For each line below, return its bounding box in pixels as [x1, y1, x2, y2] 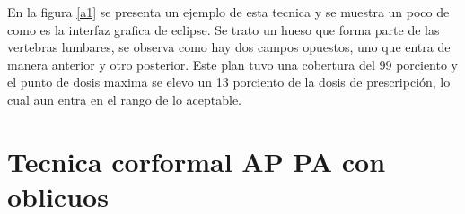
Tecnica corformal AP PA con [7, 142, 386, 179]
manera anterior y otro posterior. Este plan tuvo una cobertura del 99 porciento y [7, 55, 459, 73]
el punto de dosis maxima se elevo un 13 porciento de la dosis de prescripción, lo [7, 73, 451, 91]
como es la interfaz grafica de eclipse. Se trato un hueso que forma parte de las [7, 20, 440, 39]
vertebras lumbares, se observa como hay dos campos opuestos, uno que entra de [7, 38, 451, 56]
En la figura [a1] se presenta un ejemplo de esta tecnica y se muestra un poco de [7, 3, 450, 21]
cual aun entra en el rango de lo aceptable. [7, 90, 242, 108]
